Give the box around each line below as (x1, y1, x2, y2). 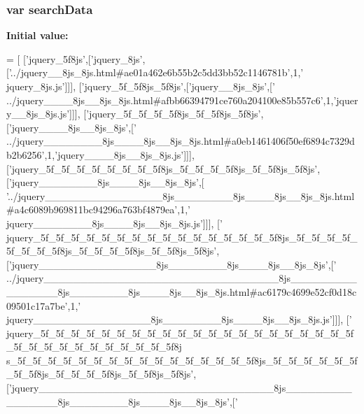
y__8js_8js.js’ (6, 106, 70, 121)
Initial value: (6, 28, 69, 43)
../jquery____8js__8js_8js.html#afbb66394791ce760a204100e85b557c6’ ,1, (6, 92, 334, 107)
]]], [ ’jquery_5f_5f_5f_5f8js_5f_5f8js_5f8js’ (69, 106, 261, 121)
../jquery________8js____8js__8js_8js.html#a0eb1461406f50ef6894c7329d (6, 134, 355, 148)
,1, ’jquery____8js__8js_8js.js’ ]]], (44, 147, 195, 162)
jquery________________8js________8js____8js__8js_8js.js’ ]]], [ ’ (6, 312, 352, 327)
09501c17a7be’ (6, 298, 68, 313)
